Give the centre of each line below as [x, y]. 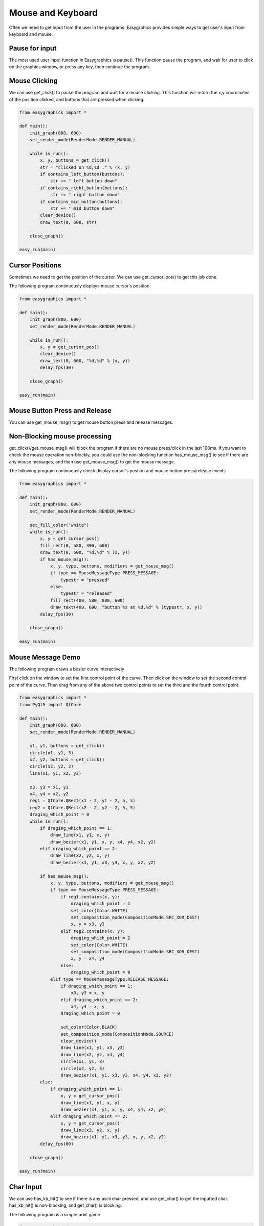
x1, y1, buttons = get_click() [67, 746]
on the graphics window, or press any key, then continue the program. [79, 67]
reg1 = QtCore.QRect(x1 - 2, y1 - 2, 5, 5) [82, 801]
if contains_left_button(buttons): [83, 174]
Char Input [26, 1187]
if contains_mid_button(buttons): [81, 202]
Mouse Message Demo [45, 657]
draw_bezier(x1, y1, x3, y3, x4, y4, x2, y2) [116, 1075]
